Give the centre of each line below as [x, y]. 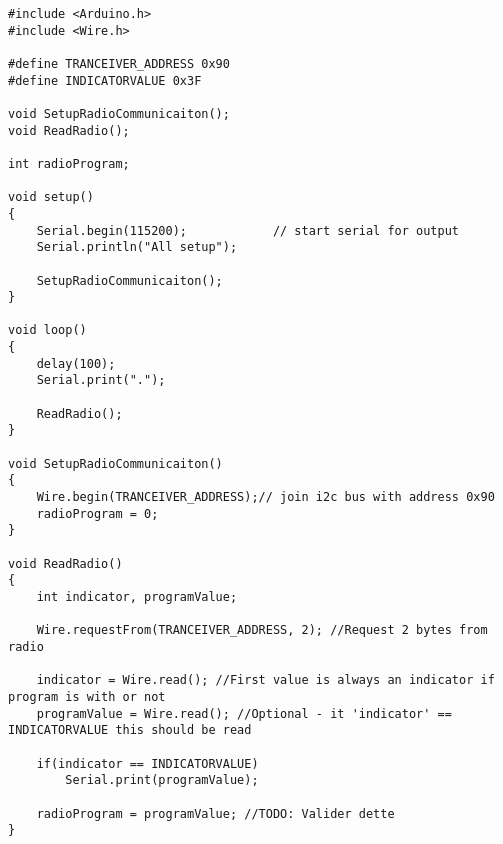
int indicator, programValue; [137, 596]
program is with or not [87, 696]
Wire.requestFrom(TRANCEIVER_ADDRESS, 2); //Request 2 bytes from [262, 630]
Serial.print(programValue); [162, 780]
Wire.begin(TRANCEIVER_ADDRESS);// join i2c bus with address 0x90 [265, 497]
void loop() [47, 330]
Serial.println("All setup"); [137, 247]
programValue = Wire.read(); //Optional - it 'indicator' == [244, 713]
